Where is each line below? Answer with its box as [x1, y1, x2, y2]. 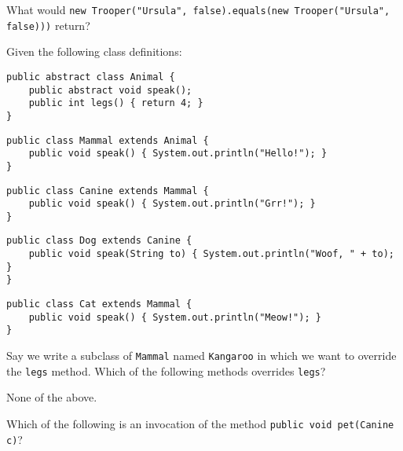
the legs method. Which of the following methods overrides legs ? [6, 362, 326, 379]
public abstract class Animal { [6, 71, 175, 82]
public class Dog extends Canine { [6, 235, 192, 247]
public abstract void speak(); [28, 84, 192, 96]
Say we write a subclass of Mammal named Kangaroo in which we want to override [6, 347, 397, 364]
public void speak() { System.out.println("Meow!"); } [28, 311, 321, 323]
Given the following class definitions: [6, 43, 182, 60]
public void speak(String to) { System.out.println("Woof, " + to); [28, 248, 394, 260]
